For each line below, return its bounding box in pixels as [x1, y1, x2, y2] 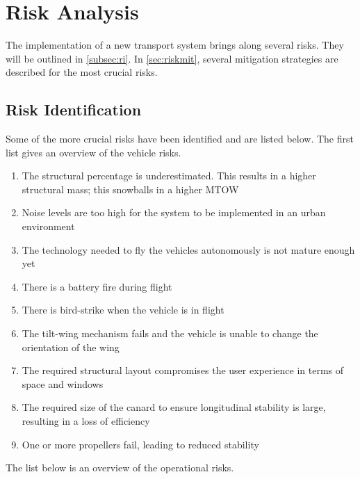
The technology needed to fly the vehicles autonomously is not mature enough [22, 242, 355, 257]
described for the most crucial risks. [6, 65, 158, 79]
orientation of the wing [22, 339, 120, 354]
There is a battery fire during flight [22, 279, 172, 293]
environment [22, 219, 75, 234]
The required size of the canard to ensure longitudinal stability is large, [22, 400, 326, 414]
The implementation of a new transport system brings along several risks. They [6, 38, 344, 52]
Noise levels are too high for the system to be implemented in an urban [22, 205, 326, 220]
